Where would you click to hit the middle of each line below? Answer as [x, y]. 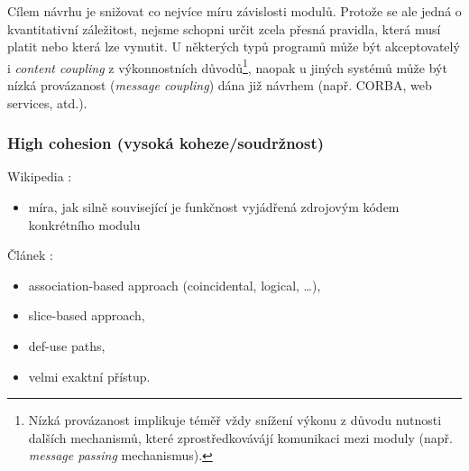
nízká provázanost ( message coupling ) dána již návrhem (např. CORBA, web [220, 85]
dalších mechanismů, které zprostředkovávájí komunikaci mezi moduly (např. [240, 437]
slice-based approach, [87, 315]
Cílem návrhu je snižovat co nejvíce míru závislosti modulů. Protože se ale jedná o [234, 11]
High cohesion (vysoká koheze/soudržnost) [166, 143]
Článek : [30, 255]
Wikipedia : [40, 176]
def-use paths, [67, 346]
